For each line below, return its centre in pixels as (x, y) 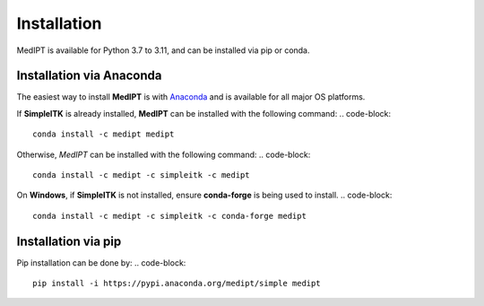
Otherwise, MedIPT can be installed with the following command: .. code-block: (164, 154)
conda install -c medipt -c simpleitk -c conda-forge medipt (169, 216)
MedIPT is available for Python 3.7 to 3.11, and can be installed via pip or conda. (163, 50)
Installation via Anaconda (89, 76)
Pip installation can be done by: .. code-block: (101, 262)
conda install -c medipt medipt (104, 134)
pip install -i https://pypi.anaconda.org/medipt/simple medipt (177, 284)
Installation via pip (69, 241)
